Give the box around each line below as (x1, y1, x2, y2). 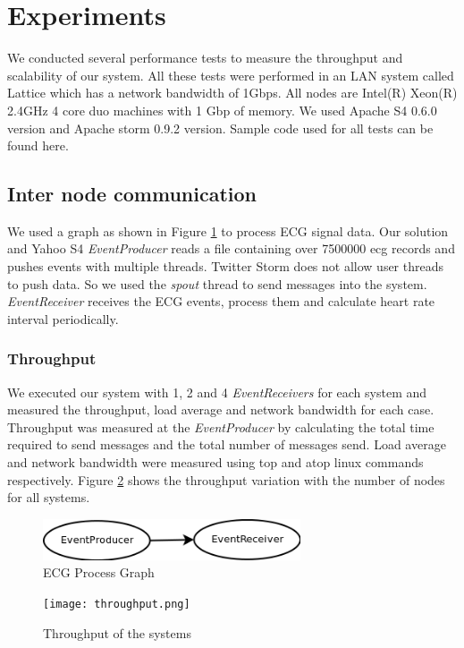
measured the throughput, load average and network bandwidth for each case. (7, 400, 434, 419)
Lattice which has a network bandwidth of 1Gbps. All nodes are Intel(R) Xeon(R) (7, 83, 458, 102)
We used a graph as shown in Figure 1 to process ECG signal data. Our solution (7, 221, 449, 240)
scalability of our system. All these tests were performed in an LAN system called (7, 65, 454, 84)
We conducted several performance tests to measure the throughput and (7, 48, 403, 67)
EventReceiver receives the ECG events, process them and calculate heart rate (7, 292, 435, 311)
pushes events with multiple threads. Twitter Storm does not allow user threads (7, 257, 443, 276)
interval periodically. (7, 309, 119, 328)
